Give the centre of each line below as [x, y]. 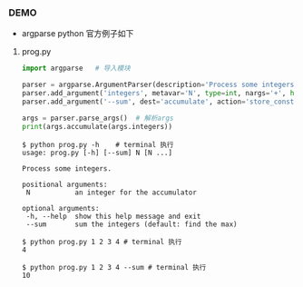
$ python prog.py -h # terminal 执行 [98, 144]
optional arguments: [60, 208]
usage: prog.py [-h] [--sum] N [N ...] [97, 153]
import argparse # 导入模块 [76, 69]
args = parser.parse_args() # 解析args [98, 118]
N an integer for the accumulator [111, 193]
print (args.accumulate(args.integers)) [97, 126]
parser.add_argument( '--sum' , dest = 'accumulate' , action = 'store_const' [160, 102]
